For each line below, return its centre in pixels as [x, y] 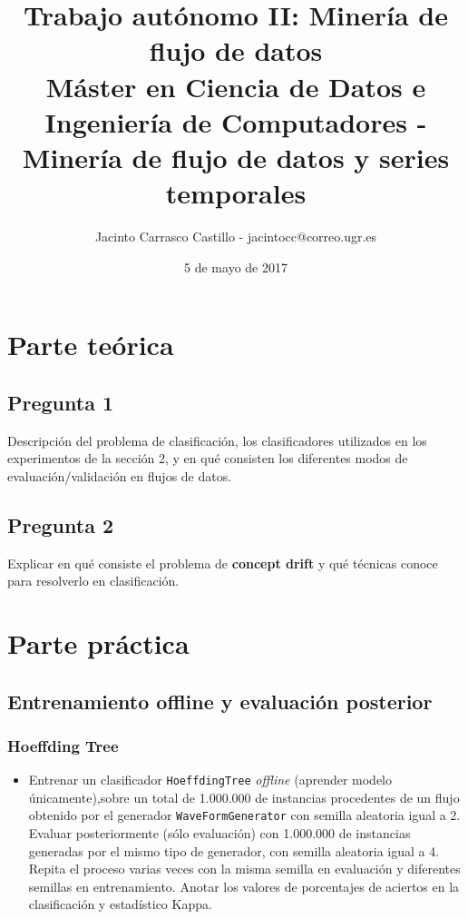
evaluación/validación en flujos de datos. [120, 475]
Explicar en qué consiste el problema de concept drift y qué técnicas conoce [223, 563]
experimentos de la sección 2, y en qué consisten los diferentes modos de [208, 458]
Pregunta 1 [61, 402]
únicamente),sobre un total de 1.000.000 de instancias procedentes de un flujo [244, 797]
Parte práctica [98, 643]
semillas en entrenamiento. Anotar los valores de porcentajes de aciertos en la [244, 886]
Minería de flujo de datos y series [236, 157]
